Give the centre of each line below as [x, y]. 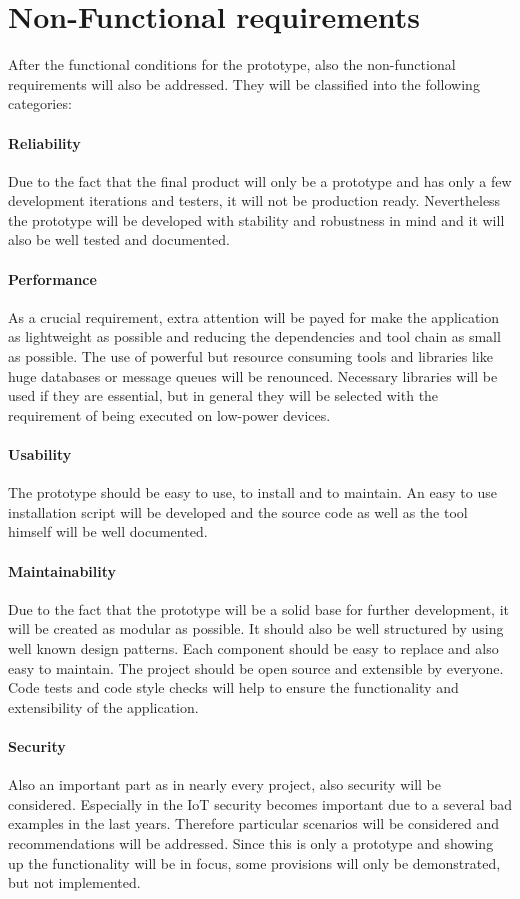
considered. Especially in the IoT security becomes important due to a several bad [260, 803]
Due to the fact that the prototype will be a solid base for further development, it [259, 608]
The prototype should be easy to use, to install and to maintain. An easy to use [252, 492]
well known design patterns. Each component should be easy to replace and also [253, 648]
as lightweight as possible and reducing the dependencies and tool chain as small [254, 336]
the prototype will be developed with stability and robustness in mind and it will [256, 219]
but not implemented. [74, 882]
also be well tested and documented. [119, 239]
